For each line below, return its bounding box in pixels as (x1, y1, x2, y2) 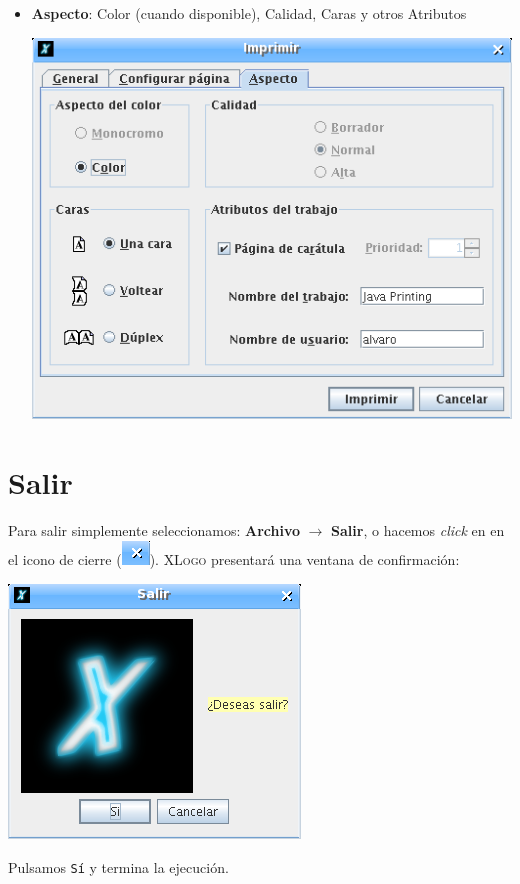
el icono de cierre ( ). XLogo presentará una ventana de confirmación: (8, 549, 460, 570)
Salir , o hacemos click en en (331, 519, 505, 540)
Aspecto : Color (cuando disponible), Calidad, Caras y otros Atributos (31, 3, 467, 23)
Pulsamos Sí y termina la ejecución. (8, 856, 229, 877)
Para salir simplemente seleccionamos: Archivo (8, 519, 301, 540)
